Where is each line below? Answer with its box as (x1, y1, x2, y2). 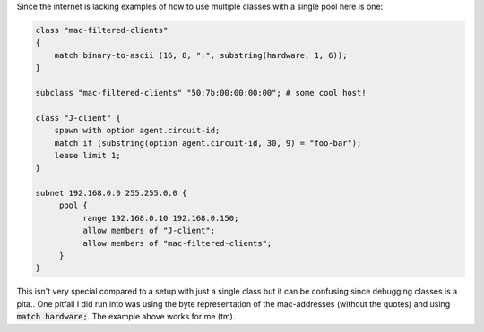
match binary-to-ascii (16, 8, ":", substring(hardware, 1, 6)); (54, 50, 348, 60)
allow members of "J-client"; (82, 226, 215, 236)
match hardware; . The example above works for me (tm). (16, 311, 236, 322)
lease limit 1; (54, 150, 121, 160)
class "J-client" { (35, 113, 121, 123)
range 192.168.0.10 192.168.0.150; (82, 213, 239, 223)
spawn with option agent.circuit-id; (54, 125, 220, 136)
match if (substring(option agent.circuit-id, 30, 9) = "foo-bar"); (54, 138, 362, 148)
